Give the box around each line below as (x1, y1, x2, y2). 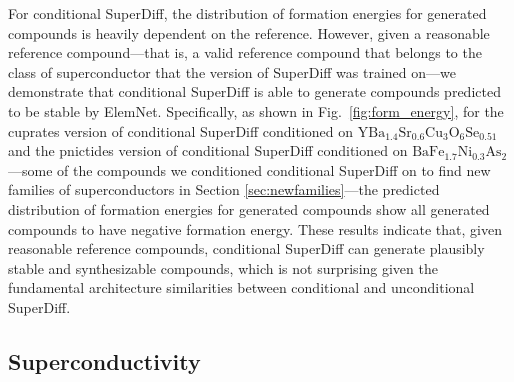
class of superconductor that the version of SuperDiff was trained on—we (8, 61, 456, 82)
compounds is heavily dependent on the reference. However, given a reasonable (8, 22, 490, 43)
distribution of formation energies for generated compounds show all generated (8, 198, 490, 219)
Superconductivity (8, 345, 201, 376)
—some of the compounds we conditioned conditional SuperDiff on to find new (8, 159, 491, 180)
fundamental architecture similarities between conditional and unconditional (8, 277, 475, 298)
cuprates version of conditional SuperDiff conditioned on (8, 120, 354, 141)
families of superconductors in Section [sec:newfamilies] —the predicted (8, 179, 440, 200)
